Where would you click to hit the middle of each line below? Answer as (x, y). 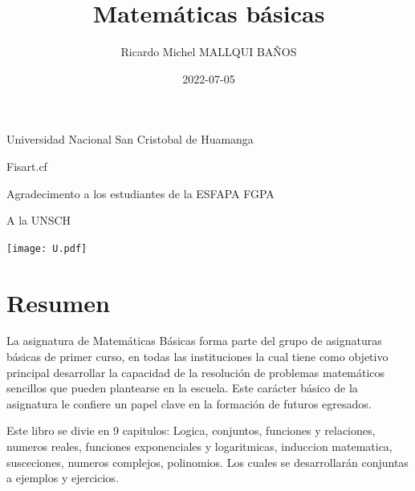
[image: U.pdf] (47, 248)
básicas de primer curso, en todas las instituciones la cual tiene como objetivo (197, 357)
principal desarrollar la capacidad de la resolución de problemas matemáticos (196, 372)
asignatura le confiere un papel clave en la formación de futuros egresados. (189, 403)
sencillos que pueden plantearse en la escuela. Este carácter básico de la (182, 388)
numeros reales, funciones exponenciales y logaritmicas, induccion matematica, (199, 446)
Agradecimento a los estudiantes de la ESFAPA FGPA (140, 193)
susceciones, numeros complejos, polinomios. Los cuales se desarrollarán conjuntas (207, 462)
